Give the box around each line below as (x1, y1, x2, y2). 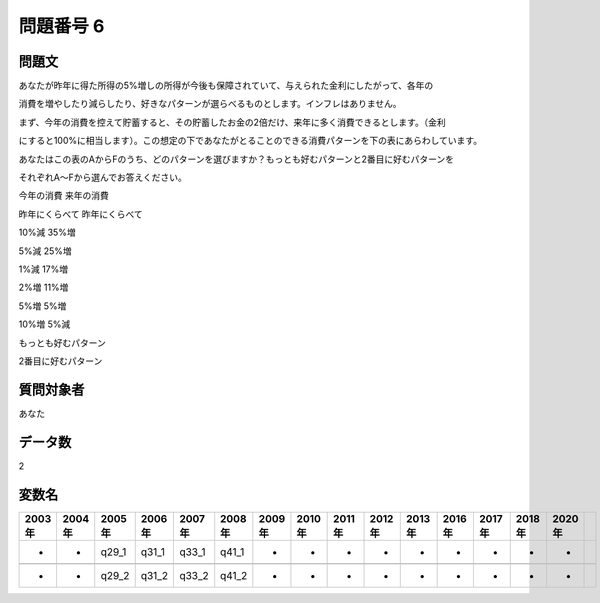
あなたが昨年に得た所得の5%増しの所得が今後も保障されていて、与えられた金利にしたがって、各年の (18, 80, 434, 92)
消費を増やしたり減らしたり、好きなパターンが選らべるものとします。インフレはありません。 (18, 98, 402, 110)
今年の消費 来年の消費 (18, 190, 109, 202)
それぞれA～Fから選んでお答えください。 (18, 171, 187, 184)
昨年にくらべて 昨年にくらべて (18, 208, 144, 220)
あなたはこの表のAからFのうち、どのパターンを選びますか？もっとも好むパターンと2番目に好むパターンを (18, 153, 455, 165)
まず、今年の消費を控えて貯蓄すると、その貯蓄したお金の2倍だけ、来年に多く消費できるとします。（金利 (18, 116, 446, 128)
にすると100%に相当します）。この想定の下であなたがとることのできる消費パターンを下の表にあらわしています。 (18, 135, 483, 147)
